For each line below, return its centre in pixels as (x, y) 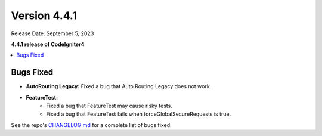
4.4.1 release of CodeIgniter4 (48, 44)
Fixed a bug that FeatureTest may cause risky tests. (109, 106)
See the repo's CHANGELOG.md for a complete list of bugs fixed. (92, 125)
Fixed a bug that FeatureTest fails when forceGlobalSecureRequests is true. (139, 114)
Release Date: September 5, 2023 (52, 33)
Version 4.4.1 (44, 16)
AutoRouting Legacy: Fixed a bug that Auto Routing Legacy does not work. (119, 86)
